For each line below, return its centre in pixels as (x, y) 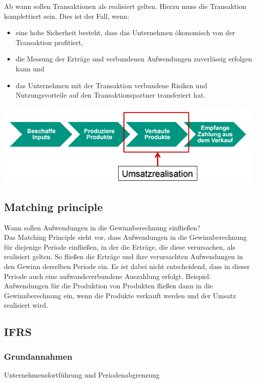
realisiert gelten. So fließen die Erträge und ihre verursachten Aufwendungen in (124, 256)
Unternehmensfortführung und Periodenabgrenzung (82, 375)
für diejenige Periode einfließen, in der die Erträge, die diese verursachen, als (120, 246)
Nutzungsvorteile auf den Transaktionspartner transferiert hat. (110, 95)
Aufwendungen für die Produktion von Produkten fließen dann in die (108, 286)
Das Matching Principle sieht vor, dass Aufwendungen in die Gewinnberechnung (125, 237)
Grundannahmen (38, 356)
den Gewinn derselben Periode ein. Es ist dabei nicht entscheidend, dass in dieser (127, 266)
